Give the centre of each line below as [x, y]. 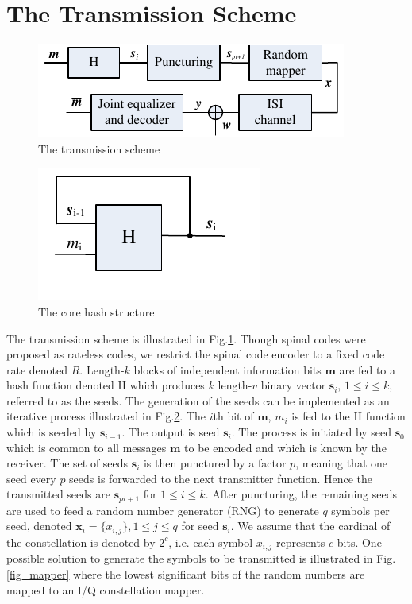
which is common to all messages [87, 447]
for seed [200, 526]
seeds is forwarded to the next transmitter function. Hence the [221, 478]
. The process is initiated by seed [312, 432]
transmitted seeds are [58, 494]
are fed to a [367, 369]
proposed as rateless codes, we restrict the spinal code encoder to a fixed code [196, 354]
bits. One [359, 542]
